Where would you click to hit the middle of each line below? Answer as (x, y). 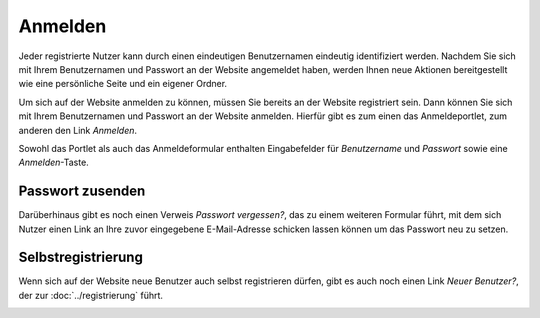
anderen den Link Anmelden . (78, 130)
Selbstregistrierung (81, 257)
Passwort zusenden (82, 191)
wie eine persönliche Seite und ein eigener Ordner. (123, 84)
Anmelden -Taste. (53, 162)
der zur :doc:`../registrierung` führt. (91, 295)
